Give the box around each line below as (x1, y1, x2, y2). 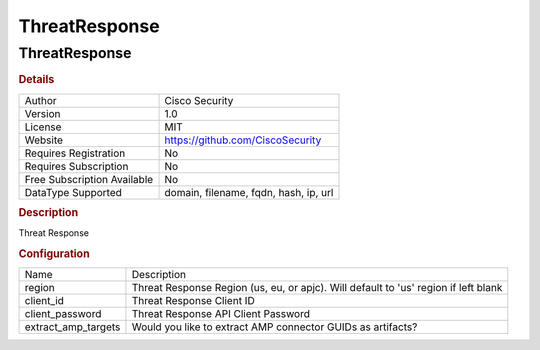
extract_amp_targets (24, 320, 121, 334)
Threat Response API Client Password (131, 307, 310, 321)
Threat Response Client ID (131, 294, 255, 308)
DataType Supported (24, 185, 122, 199)
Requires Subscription (24, 159, 129, 173)
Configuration (18, 247, 90, 261)
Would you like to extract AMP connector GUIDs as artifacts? (131, 320, 418, 334)
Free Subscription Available (24, 172, 154, 186)
